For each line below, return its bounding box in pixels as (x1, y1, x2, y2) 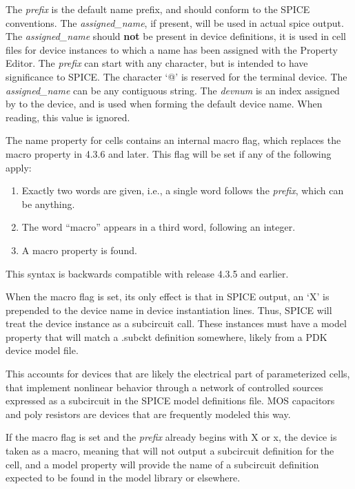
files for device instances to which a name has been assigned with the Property (6, 42, 338, 56)
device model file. (6, 343, 79, 357)
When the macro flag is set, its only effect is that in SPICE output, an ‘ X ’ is (6, 289, 329, 304)
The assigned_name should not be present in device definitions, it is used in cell (6, 29, 346, 43)
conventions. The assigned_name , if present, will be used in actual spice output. (6, 15, 344, 30)
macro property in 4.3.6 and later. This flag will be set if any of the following (6, 146, 332, 160)
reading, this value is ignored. (6, 110, 130, 124)
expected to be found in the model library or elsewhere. (6, 470, 241, 485)
